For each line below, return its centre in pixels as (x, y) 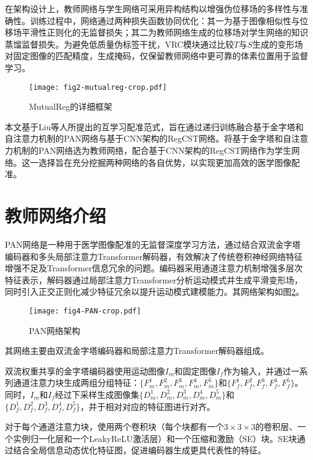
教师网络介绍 (56, 215)
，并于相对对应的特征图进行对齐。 (148, 406)
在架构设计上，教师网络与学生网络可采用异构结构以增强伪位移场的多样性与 (152, 8)
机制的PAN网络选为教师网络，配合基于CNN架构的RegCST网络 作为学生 (152, 150)
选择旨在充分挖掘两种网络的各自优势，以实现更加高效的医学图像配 (169, 162)
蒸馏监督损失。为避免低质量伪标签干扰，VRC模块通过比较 (119, 44)
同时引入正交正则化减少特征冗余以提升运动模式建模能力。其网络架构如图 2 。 (154, 291)
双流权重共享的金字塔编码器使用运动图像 (85, 370)
